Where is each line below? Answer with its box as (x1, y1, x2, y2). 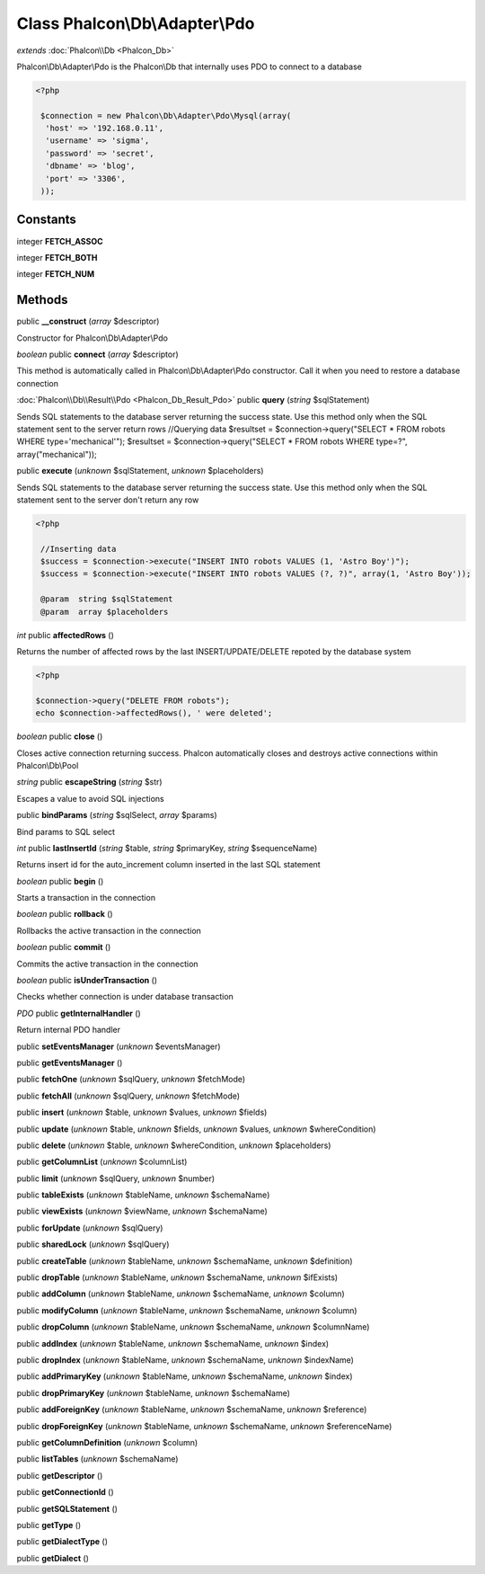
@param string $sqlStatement (40, 594, 174, 604)
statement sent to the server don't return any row (16, 494, 199, 505)
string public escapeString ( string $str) (16, 777, 163, 787)
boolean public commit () (16, 942, 111, 953)
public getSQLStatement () (16, 1503, 119, 1514)
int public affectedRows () (16, 629, 114, 640)
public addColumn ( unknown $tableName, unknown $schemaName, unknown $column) (16, 1288, 345, 1299)
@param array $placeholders (40, 607, 169, 617)
